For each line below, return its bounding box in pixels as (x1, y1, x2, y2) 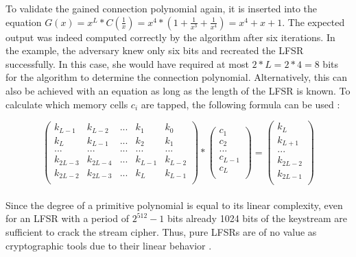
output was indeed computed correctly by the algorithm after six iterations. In (5, 29, 335, 44)
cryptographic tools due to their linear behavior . (5, 238, 212, 252)
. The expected (282, 14, 345, 29)
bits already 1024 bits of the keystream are (167, 211, 347, 225)
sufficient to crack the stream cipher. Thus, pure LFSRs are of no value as (5, 225, 317, 238)
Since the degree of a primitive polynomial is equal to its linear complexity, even (5, 197, 343, 212)
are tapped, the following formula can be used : (141, 97, 340, 111)
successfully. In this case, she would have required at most (5, 56, 249, 71)
